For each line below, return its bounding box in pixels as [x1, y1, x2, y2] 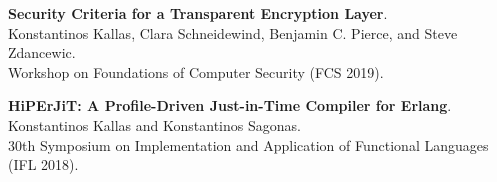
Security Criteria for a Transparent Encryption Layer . [8, 3, 388, 23]
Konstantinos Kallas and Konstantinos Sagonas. [8, 114, 301, 135]
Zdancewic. [8, 42, 76, 63]
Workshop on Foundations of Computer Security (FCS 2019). [8, 61, 384, 82]
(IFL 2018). [8, 154, 79, 175]
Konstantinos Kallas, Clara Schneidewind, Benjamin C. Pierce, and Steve [8, 22, 458, 43]
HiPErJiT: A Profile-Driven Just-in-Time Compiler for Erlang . [8, 95, 452, 116]
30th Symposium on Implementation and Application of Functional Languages [8, 134, 489, 155]
